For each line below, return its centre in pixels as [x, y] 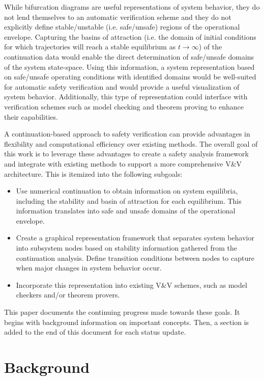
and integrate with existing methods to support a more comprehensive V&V [123, 163]
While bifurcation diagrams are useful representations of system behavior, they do [132, 7]
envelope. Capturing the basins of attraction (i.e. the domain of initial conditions [130, 36]
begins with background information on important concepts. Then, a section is [127, 322]
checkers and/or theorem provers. [68, 295]
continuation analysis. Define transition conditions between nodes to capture [135, 257]
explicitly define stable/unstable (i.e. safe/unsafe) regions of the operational [122, 27]
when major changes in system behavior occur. [89, 268]
